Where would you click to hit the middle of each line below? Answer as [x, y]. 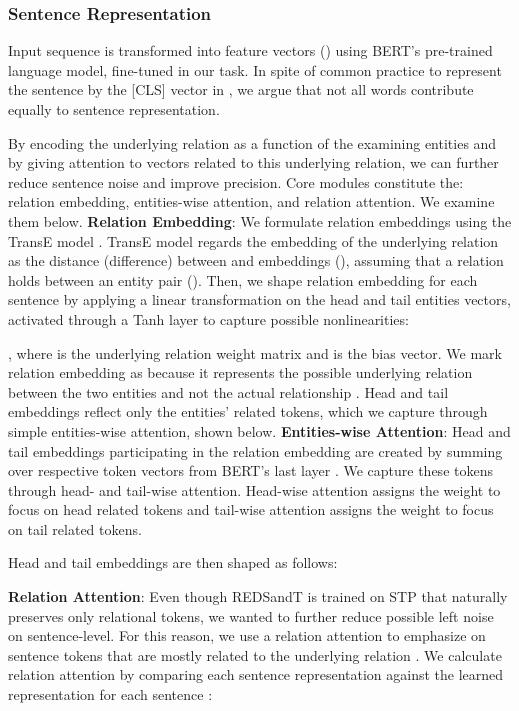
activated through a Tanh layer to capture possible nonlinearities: [208, 318]
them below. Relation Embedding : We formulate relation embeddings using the [260, 220]
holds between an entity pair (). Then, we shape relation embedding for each [243, 279]
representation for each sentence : [110, 694]
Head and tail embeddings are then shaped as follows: [173, 562]
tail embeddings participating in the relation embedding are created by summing [255, 450]
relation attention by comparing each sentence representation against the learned [256, 674]
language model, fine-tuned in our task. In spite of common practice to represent [255, 69]
